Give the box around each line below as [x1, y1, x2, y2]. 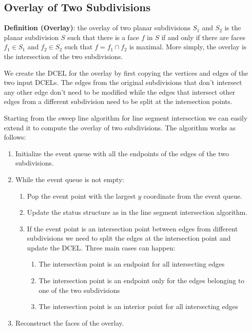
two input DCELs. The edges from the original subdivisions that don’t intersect [4, 77, 242, 87]
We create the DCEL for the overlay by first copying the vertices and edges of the [4, 67, 249, 78]
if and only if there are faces [161, 32, 246, 42]
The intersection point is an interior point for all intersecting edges [39, 301, 238, 311]
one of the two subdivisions [39, 285, 120, 295]
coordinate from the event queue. [143, 190, 242, 201]
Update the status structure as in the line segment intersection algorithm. [27, 207, 248, 217]
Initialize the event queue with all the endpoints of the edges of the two [15, 148, 229, 158]
